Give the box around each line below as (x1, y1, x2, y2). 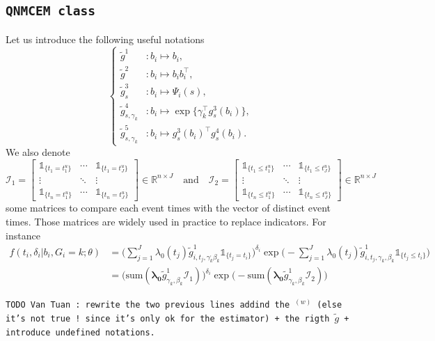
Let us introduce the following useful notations (6, 31, 205, 46)
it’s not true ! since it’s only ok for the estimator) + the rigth (6, 313, 330, 324)
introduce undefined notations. (6, 327, 155, 338)
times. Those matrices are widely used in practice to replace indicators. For (6, 214, 326, 228)
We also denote (6, 145, 70, 159)
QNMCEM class (6, 3, 95, 19)
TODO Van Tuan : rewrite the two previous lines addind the (6, 300, 290, 310)
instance (6, 228, 40, 242)
